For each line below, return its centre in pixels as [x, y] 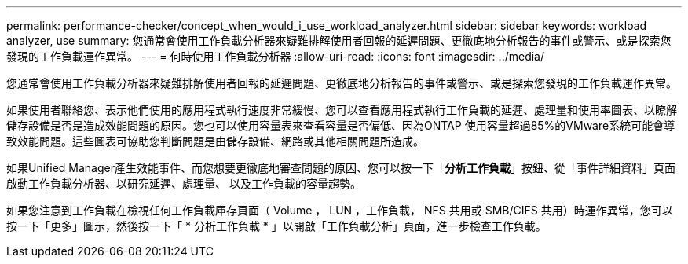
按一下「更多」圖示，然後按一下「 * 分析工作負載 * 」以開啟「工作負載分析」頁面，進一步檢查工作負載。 [276, 226]
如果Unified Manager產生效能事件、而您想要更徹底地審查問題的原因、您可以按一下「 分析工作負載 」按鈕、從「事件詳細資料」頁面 [341, 168]
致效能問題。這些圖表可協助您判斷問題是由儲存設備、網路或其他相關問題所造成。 [215, 141]
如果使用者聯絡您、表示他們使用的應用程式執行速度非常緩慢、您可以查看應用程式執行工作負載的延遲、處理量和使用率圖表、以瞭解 [342, 110]
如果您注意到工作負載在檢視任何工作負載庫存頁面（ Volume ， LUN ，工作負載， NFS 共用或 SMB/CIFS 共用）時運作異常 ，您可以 [340, 210]
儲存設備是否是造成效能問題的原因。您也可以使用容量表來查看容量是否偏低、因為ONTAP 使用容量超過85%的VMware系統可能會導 [341, 125]
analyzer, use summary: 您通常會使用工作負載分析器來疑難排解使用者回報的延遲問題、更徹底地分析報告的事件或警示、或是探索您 [339, 40]
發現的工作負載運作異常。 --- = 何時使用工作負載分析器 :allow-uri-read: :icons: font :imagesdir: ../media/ [276, 56]
